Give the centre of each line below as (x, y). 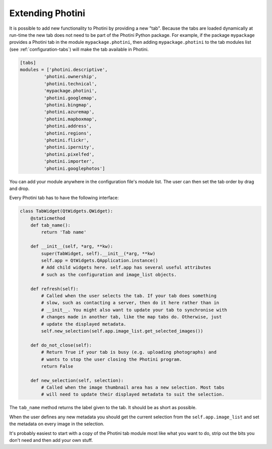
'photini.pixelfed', (69, 154)
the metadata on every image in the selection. (57, 424)
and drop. (19, 188)
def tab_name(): (50, 225)
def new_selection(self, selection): (77, 380)
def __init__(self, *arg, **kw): (72, 246)
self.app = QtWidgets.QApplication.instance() (99, 261)
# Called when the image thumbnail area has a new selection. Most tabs (133, 388)
